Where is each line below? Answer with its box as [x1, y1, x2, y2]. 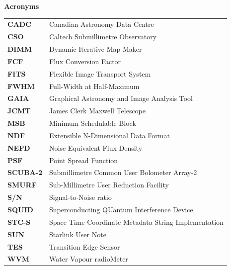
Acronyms [4, 1, 39, 11]
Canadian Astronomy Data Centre [49, 19, 154, 29]
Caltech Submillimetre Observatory [49, 31, 157, 42]
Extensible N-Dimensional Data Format [49, 130, 170, 140]
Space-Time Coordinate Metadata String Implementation [49, 216, 224, 227]
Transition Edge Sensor [49, 241, 120, 252]
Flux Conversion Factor [49, 56, 121, 66]
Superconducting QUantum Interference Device [49, 204, 193, 214]
